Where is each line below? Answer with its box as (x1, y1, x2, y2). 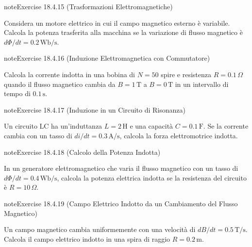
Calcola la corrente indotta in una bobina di (4, 69, 135, 79)
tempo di (4, 88, 31, 99)
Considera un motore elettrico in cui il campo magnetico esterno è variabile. (4, 17, 230, 28)
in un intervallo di (175, 79, 229, 89)
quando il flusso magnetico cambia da (4, 79, 116, 89)
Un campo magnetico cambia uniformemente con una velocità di (4, 224, 196, 234)
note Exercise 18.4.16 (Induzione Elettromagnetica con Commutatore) (4, 53, 210, 63)
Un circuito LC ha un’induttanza (4, 121, 102, 131)
